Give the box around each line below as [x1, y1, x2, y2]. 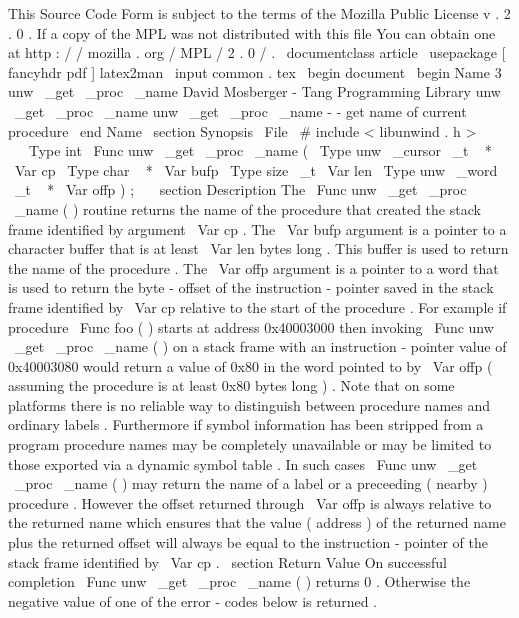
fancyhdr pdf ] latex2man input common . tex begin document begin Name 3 [8, 61, 502, 82]
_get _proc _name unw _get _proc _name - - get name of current [14, 100, 467, 121]
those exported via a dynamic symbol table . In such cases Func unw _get [8, 453, 478, 474]
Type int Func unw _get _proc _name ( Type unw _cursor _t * [28, 140, 492, 161]
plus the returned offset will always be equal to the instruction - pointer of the [8, 532, 488, 553]
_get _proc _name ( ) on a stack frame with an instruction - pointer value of [14, 336, 507, 357]
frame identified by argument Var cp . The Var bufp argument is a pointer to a [8, 218, 507, 239]
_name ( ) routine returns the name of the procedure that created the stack [14, 198, 481, 219]
